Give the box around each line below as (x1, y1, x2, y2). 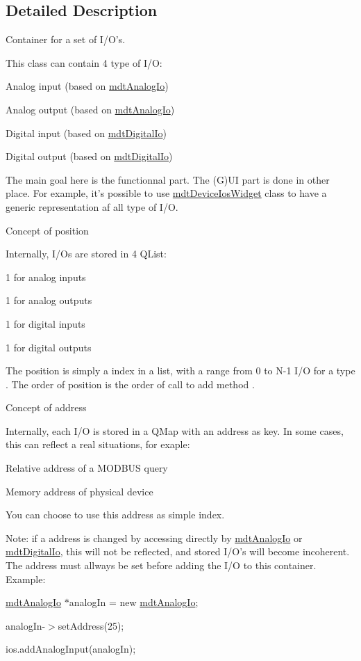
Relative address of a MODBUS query (6, 461, 168, 475)
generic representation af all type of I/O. (6, 199, 178, 214)
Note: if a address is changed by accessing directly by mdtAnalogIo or (6, 530, 303, 545)
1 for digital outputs (6, 340, 92, 354)
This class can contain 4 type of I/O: (6, 55, 162, 70)
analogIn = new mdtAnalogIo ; (69, 595, 199, 610)
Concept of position (6, 223, 89, 237)
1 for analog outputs (6, 293, 92, 308)
